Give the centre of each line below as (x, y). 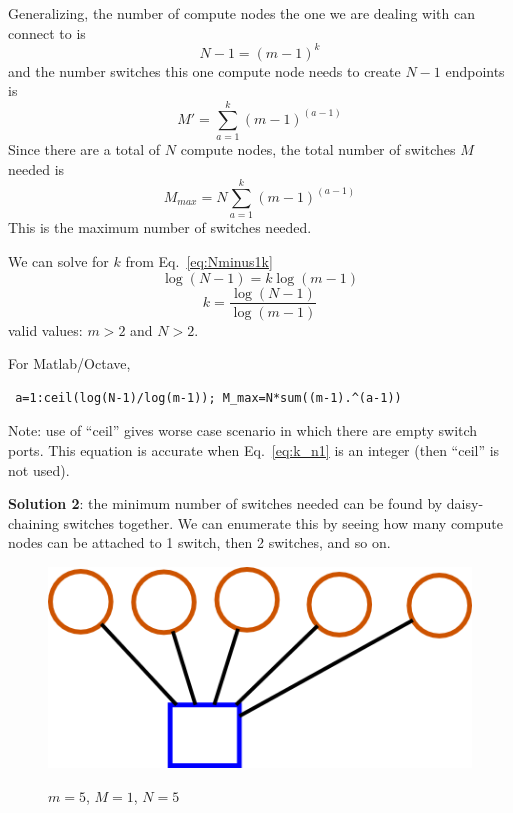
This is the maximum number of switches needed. (160, 227)
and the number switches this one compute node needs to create (204, 70)
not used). (39, 469)
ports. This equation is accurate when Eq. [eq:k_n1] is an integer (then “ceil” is (254, 449)
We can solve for (58, 260)
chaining (33, 522)
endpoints (475, 70)
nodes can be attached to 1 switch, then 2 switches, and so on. (199, 542)
